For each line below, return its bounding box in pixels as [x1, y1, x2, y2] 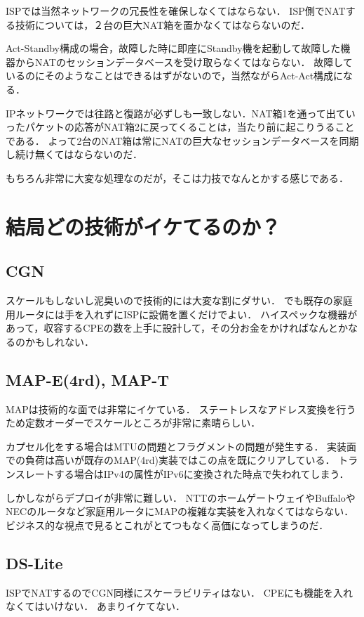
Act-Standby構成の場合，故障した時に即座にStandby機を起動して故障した [6, 41, 341, 56]
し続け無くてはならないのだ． [6, 147, 142, 162]
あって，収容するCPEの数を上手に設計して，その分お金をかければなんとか [6, 320, 349, 335]
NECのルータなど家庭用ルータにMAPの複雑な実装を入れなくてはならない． [6, 504, 354, 519]
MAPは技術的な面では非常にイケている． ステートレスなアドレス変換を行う [6, 401, 356, 416]
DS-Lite [6, 552, 63, 573]
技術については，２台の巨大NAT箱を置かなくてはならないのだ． [15, 17, 311, 32]
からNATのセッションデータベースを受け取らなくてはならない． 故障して [15, 54, 353, 69]
